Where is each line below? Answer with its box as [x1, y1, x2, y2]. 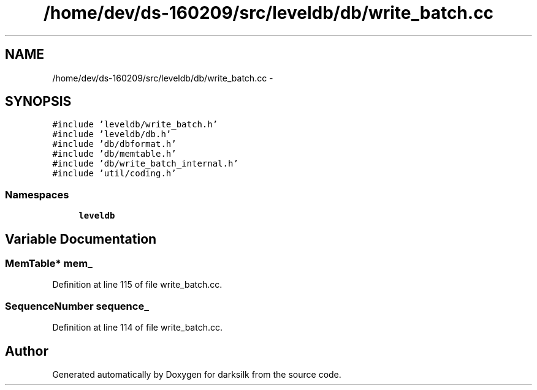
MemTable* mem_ [5, 257, 93, 270]
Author [5, 343, 48, 359]
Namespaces [5, 188, 69, 201]
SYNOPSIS [5, 94, 72, 110]
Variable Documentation [5, 231, 157, 247]
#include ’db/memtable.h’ [52, 149, 177, 159]
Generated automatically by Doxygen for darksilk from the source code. [52, 369, 341, 380]
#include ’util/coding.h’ [52, 168, 177, 179]
